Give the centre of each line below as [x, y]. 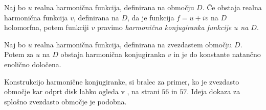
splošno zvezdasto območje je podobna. [65, 101]
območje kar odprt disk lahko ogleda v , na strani [82, 91]
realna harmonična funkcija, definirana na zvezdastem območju [133, 44]
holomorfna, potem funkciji [47, 27]
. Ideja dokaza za [214, 91]
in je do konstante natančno [217, 54]
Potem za [19, 54]
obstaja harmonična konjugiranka [113, 54]
